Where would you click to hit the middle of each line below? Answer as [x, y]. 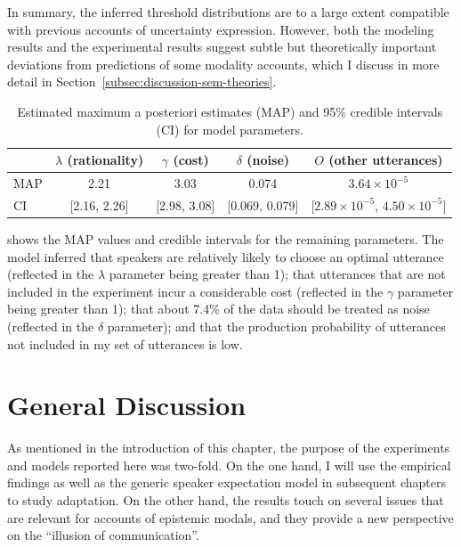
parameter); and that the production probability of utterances [276, 326]
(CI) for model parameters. [230, 129]
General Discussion [127, 405]
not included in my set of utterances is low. [125, 343]
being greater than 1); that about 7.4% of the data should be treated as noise [218, 309]
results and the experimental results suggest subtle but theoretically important [222, 47]
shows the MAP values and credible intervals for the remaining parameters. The [226, 238]
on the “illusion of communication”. [103, 535]
